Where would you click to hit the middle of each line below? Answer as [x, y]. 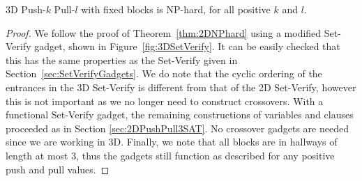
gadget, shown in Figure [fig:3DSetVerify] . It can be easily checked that [187, 46]
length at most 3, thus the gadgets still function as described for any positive [170, 155]
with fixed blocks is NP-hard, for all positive [176, 9]
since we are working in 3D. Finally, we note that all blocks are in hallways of [172, 142]
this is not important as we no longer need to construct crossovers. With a [165, 101]
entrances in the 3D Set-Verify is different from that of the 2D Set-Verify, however [181, 87]
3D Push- [26, 9]
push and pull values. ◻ [58, 169]
